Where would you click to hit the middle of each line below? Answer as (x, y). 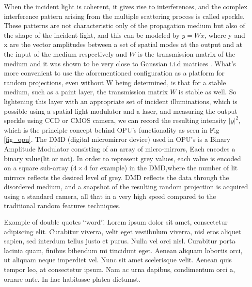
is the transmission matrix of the (186, 53)
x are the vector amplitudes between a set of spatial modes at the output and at (123, 44)
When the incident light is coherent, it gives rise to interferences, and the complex (126, 6)
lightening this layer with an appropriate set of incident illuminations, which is (121, 101)
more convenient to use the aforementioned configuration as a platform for (114, 73)
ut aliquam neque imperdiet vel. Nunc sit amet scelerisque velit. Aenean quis (118, 260)
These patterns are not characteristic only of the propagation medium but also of (125, 25)
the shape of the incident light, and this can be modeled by (92, 35)
